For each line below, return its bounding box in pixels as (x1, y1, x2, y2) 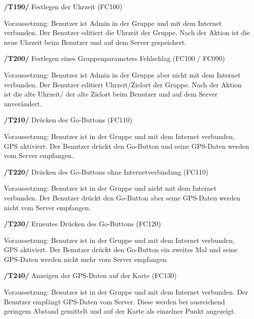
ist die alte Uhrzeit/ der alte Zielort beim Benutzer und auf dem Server (4, 89, 218, 99)
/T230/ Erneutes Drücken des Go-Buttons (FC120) (4, 219, 161, 229)
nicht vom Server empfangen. (4, 202, 91, 212)
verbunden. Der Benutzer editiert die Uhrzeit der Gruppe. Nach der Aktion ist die (4, 27, 250, 38)
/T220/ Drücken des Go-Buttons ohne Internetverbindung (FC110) (4, 166, 209, 177)
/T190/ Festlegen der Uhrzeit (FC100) (4, 1, 123, 11)
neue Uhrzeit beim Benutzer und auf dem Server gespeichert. (4, 37, 187, 47)
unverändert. (4, 98, 42, 108)
